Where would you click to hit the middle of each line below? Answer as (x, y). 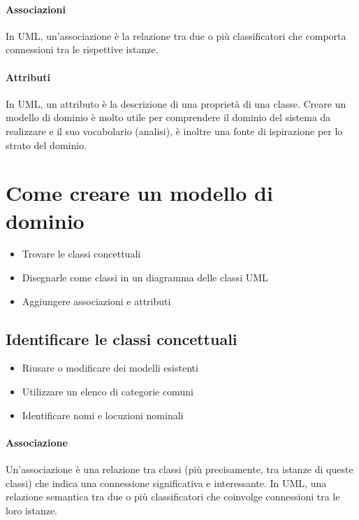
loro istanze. (32, 510)
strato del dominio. (46, 145)
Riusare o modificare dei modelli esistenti (110, 368)
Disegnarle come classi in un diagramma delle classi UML (145, 277)
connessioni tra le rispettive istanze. (82, 49)
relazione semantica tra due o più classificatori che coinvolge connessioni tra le (173, 497)
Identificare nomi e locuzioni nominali (103, 415)
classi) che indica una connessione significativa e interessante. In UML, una (166, 483)
